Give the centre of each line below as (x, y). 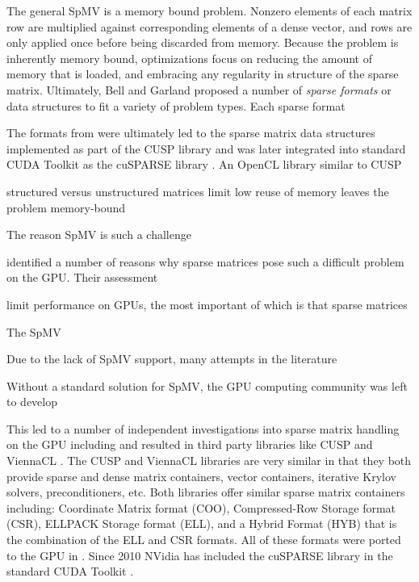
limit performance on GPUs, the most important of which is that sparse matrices (207, 304)
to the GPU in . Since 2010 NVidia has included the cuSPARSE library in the (200, 555)
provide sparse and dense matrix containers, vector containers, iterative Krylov (201, 476)
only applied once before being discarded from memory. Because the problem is (203, 42)
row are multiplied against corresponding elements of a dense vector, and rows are (209, 26)
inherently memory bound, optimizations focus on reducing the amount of (189, 58)
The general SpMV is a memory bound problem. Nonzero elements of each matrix (209, 10)
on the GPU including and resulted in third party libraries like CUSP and (190, 444)
